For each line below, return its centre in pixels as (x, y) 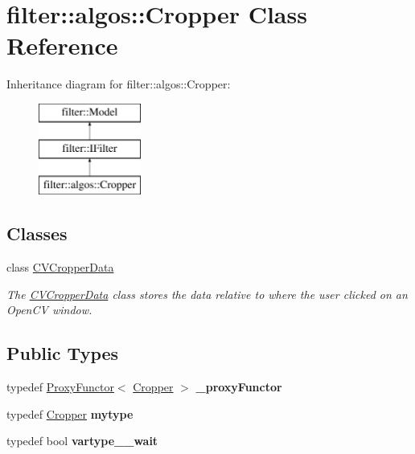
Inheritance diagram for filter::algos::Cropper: (119, 84)
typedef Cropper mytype (70, 413)
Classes (37, 233)
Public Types (63, 353)
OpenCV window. (49, 310)
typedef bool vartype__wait (82, 441)
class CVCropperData (60, 267)
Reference (62, 45)
